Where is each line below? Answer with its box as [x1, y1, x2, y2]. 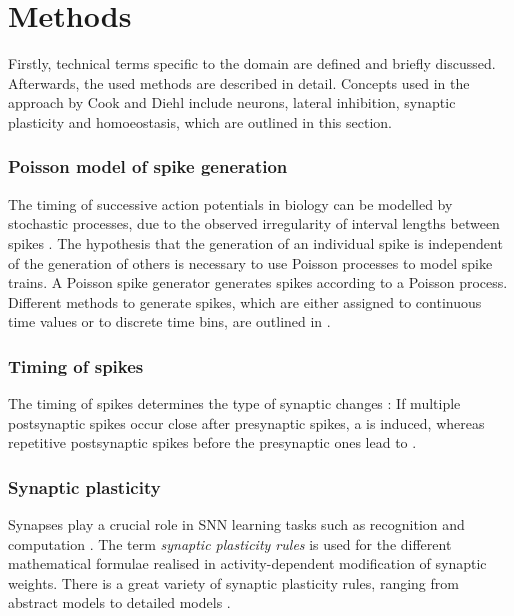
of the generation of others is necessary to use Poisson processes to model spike [8, 252, 493, 273]
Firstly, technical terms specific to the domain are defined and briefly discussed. [8, 53, 496, 74]
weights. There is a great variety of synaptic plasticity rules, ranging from [8, 572, 459, 593]
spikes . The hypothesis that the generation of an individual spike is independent [8, 232, 503, 253]
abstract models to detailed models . [8, 592, 231, 613]
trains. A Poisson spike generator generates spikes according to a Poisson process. [8, 272, 508, 293]
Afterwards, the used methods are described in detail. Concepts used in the [8, 72, 470, 93]
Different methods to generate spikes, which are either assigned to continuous [8, 291, 482, 312]
